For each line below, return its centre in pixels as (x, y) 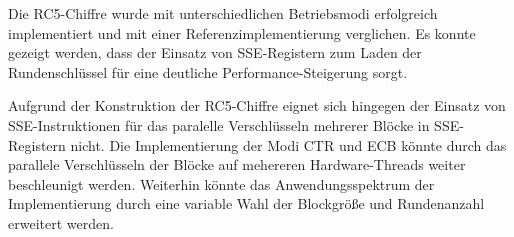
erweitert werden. (61, 222)
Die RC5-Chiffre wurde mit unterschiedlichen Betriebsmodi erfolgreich (223, 13)
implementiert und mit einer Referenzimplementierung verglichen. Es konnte (242, 32)
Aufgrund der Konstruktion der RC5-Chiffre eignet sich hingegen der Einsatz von (257, 105)
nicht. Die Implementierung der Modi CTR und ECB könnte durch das (288, 144)
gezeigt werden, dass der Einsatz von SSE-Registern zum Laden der (215, 52)
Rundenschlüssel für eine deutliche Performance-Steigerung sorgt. (208, 71)
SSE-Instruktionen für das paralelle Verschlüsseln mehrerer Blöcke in (219, 124)
